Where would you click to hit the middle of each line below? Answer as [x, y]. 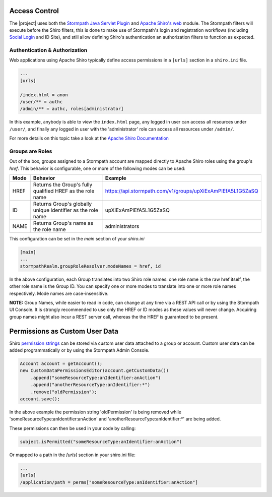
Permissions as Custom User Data [64, 331]
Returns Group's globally [62, 204]
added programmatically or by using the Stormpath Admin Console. [79, 350]
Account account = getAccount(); [61, 364]
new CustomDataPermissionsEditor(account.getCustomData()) [94, 371]
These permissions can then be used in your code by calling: [73, 428]
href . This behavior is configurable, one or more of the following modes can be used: [97, 168]
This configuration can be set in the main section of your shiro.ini [77, 239]
